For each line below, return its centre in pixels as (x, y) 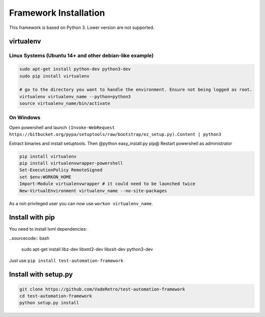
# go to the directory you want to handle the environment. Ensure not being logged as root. (136, 90)
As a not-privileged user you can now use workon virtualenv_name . (81, 203)
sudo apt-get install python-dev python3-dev (75, 69)
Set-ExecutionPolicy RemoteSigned (61, 170)
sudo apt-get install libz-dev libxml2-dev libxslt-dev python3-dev (87, 249)
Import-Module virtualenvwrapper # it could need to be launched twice (107, 184)
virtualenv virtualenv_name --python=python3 (75, 96)
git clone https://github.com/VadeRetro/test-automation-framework (102, 289)
